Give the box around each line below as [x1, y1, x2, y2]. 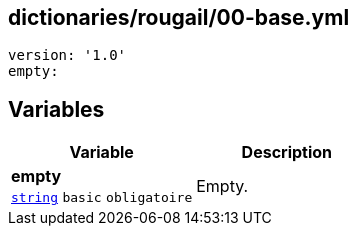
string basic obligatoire [11, 190, 193, 206]
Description [241, 142, 333, 163]
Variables [8, 96, 105, 122]
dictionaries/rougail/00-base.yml [8, 5, 350, 30]
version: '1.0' [8, 47, 127, 64]
